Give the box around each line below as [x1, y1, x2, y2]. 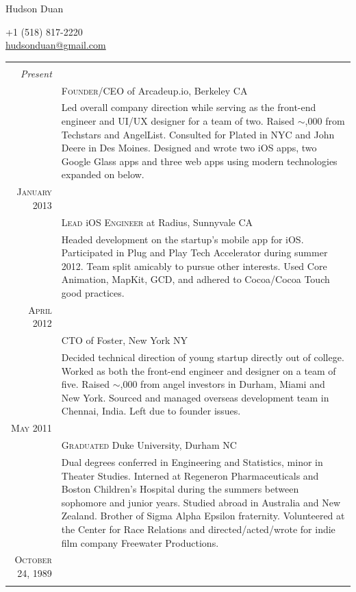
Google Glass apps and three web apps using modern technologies [61, 153, 338, 168]
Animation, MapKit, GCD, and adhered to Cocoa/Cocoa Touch [61, 272, 330, 286]
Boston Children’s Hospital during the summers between [61, 482, 299, 496]
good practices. [61, 285, 125, 299]
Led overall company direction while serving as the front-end [61, 100, 316, 114]
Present [20, 66, 52, 80]
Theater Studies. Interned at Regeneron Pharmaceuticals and [61, 468, 319, 482]
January [16, 184, 52, 199]
